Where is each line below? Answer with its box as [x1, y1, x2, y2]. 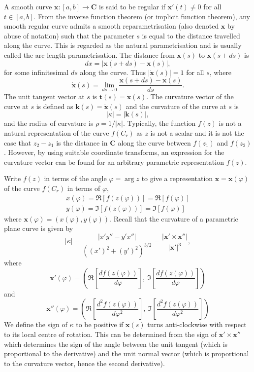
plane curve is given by [4, 223, 73, 233]
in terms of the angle [44, 173, 107, 184]
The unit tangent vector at [4, 91, 85, 102]
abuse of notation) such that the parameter [4, 30, 134, 40]
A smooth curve [4, 1, 52, 11]
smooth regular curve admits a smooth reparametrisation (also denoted [4, 21, 219, 31]
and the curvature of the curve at [126, 101, 226, 111]
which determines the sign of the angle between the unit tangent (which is [4, 338, 228, 349]
